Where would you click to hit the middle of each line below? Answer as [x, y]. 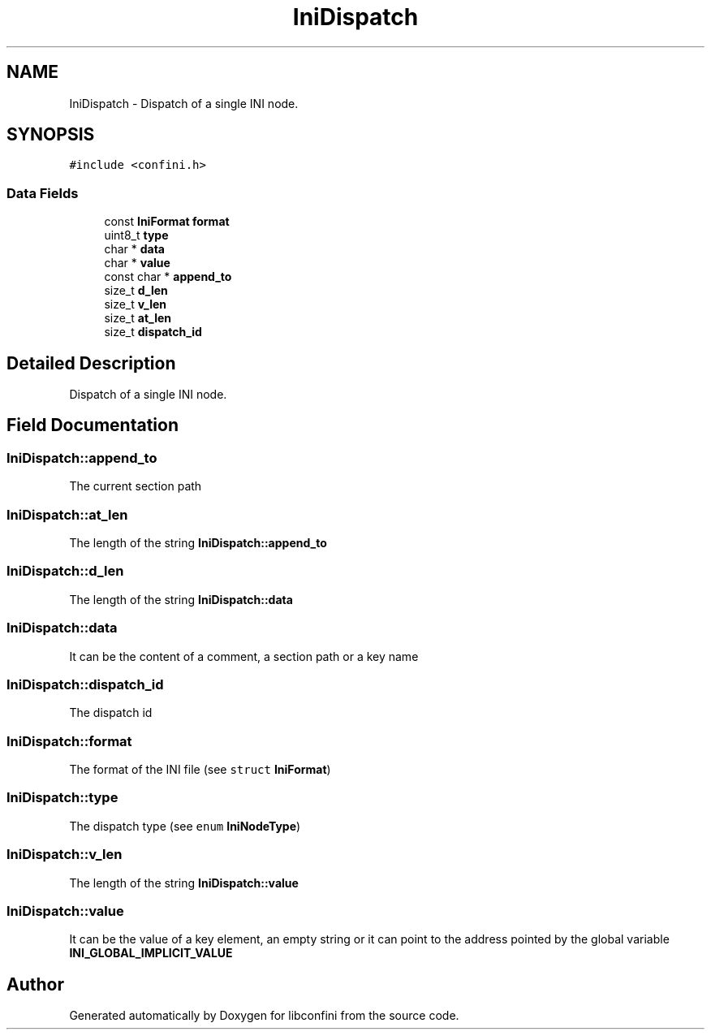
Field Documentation [93, 425]
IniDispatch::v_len [65, 855]
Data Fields [43, 193]
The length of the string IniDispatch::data [181, 599]
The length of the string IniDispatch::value [184, 883]
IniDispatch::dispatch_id [85, 684]
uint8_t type [136, 235]
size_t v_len [136, 304]
